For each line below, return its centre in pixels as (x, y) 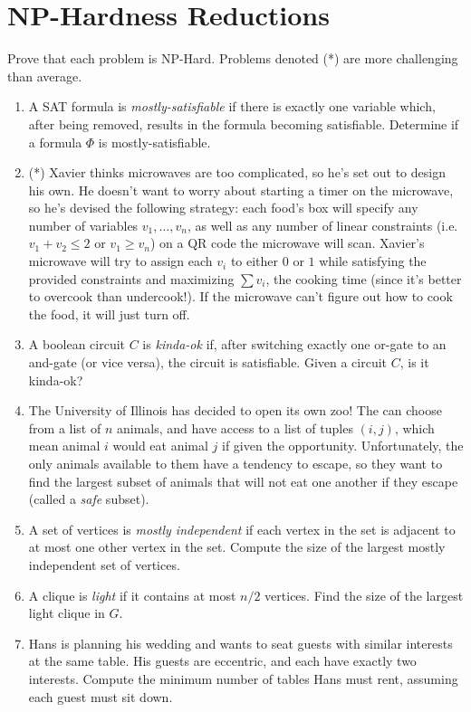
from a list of (65, 427)
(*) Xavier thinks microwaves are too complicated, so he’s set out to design (237, 172)
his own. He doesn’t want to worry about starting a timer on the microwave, (241, 190)
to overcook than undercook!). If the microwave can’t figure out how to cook (240, 296)
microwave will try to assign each (120, 261)
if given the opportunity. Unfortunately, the (343, 446)
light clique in (67, 613)
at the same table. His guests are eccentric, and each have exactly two (222, 661)
